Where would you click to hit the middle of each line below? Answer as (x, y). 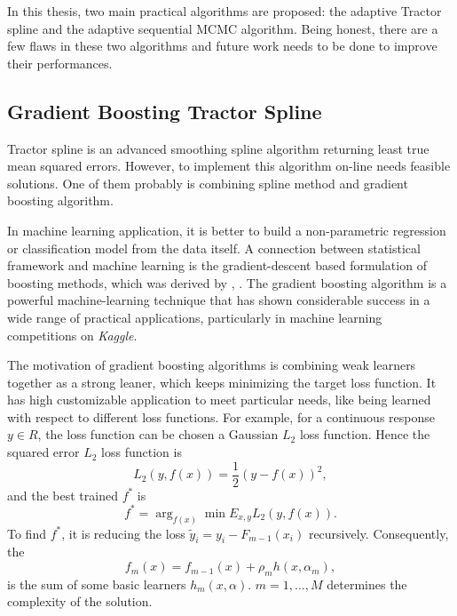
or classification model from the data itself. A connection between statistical (214, 248)
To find (27, 533)
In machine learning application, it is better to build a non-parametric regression (227, 230)
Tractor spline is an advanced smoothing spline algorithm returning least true (218, 148)
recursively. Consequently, (378, 533)
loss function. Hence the (365, 434)
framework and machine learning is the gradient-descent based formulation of (217, 265)
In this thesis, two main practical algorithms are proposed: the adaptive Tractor (225, 11)
